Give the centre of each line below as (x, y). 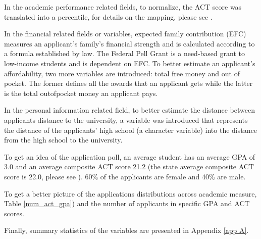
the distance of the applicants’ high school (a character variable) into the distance (130, 130)
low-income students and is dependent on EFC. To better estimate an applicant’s (130, 63)
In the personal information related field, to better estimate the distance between (129, 110)
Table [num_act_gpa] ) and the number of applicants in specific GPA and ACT (127, 203)
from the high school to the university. (63, 140)
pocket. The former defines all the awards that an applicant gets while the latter (128, 83)
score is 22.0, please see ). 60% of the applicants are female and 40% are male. (125, 176)
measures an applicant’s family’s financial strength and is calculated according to (129, 43)
